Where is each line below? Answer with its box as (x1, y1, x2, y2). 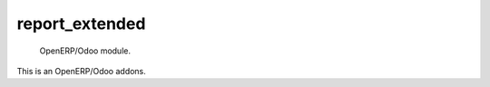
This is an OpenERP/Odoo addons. (16, 65, 147, 76)
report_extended (16, 14, 146, 34)
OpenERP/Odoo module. (39, 45, 132, 56)
